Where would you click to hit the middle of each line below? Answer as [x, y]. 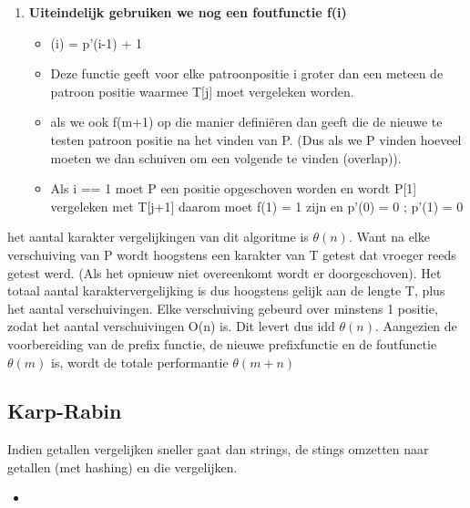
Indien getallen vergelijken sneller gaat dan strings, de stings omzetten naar [218, 449]
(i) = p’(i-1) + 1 [96, 42]
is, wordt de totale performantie [140, 362]
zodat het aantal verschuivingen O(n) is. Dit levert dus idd [171, 326]
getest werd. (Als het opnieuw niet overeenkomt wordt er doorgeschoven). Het [225, 272]
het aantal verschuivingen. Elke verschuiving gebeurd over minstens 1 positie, [223, 308]
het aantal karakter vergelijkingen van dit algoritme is [158, 237]
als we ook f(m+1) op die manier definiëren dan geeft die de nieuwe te [246, 122]
